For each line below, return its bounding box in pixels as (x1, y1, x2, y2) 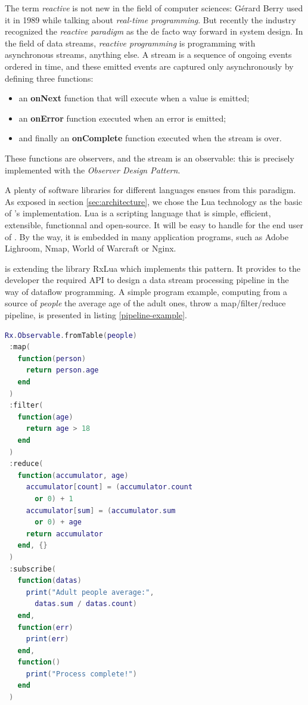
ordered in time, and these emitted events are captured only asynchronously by (5, 60, 294, 72)
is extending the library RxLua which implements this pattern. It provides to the (5, 262, 301, 274)
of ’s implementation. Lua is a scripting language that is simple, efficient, (5, 207, 271, 219)
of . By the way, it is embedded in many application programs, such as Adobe (5, 230, 289, 243)
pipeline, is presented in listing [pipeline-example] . (5, 309, 187, 321)
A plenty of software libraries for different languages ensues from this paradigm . (5, 184, 296, 196)
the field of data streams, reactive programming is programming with (5, 36, 256, 49)
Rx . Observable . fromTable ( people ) (5, 331, 137, 340)
